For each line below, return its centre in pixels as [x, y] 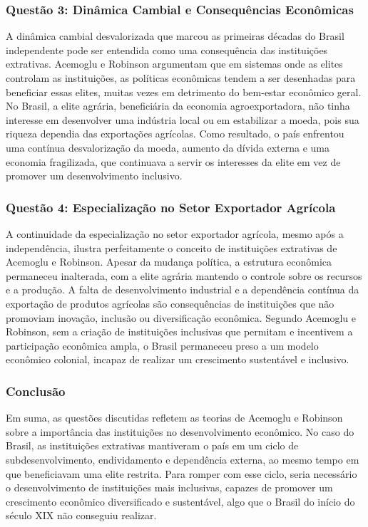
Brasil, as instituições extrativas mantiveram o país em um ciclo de [152, 445]
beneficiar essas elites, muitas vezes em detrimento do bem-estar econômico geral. [184, 92]
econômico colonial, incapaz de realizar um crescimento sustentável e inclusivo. [178, 359]
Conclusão [36, 391]
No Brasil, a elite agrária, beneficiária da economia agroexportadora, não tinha [178, 106]
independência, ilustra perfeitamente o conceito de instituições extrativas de [172, 247]
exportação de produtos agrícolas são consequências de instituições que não [170, 303]
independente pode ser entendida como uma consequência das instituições [167, 49]
